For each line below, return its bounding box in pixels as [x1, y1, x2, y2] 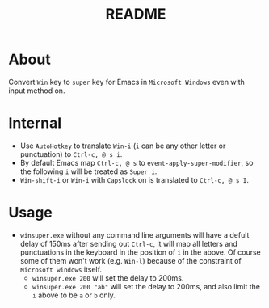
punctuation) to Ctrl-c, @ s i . [19, 149, 123, 158]
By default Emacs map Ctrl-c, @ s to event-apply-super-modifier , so [19, 158, 254, 167]
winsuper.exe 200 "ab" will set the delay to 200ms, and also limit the [32, 281, 261, 291]
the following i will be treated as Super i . [19, 167, 158, 176]
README [105, 5, 166, 23]
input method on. [8, 86, 65, 95]
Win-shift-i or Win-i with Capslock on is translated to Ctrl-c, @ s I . [19, 175, 249, 184]
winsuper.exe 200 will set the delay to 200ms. [32, 272, 184, 283]
